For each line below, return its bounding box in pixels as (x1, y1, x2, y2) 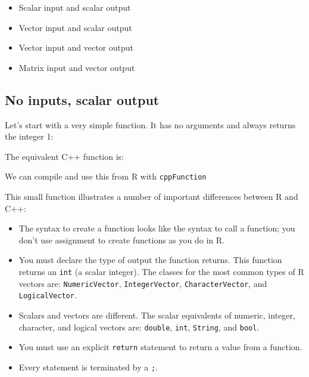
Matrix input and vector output (18, 61, 135, 73)
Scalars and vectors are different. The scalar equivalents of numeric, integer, (18, 308, 295, 321)
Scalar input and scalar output (18, 1, 131, 13)
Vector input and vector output (18, 41, 134, 54)
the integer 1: (5, 130, 54, 143)
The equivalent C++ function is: (5, 150, 124, 162)
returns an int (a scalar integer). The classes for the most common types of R (18, 265, 304, 277)
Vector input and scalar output (18, 21, 132, 33)
